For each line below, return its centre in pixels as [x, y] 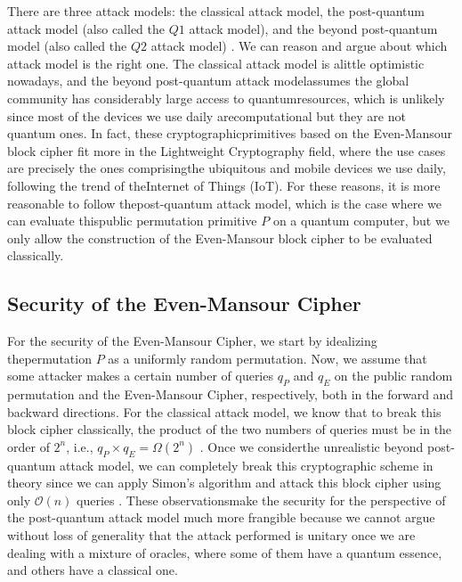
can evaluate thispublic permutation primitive [132, 221]
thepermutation [49, 358]
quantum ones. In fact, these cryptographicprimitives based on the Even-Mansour [230, 133]
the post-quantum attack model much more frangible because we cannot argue [221, 517]
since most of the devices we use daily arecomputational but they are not [207, 115]
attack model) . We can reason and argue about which [299, 46]
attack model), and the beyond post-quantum [313, 28]
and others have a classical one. [93, 570]
